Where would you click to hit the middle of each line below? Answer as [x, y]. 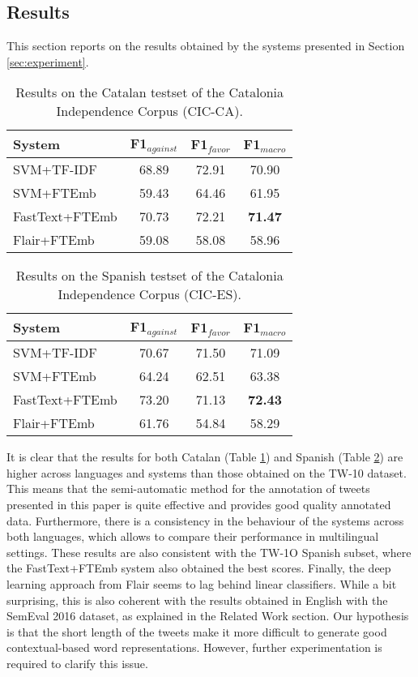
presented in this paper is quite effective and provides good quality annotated [199, 505]
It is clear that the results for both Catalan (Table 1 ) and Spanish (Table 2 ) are [205, 457]
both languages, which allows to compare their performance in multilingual [193, 536]
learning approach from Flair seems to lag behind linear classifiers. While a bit [202, 584]
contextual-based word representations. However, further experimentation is [194, 647]
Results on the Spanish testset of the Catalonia [149, 276]
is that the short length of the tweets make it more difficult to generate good [197, 631]
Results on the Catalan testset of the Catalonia [150, 92]
